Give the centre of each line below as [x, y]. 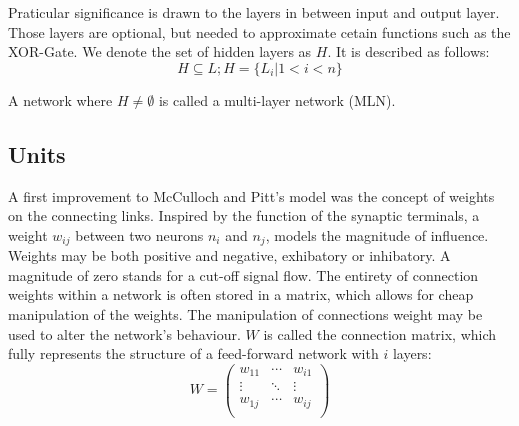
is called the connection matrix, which [380, 333]
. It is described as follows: [408, 51]
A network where [60, 99]
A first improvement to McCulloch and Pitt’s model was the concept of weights [251, 195]
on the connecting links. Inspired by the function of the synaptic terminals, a [244, 215]
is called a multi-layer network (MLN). [277, 99]
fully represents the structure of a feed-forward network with [193, 353]
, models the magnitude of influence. [377, 234]
